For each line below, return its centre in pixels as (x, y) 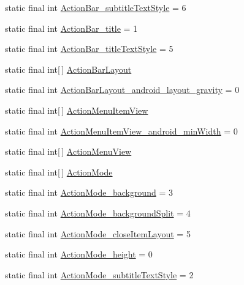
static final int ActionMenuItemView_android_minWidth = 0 (121, 131)
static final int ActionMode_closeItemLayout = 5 (98, 233)
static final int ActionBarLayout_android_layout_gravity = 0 (122, 90)
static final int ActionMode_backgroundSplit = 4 (98, 213)
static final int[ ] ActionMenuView (68, 151)
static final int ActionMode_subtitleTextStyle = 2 (99, 274)
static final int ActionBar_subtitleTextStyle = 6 (96, 7)
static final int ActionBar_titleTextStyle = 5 (89, 49)
